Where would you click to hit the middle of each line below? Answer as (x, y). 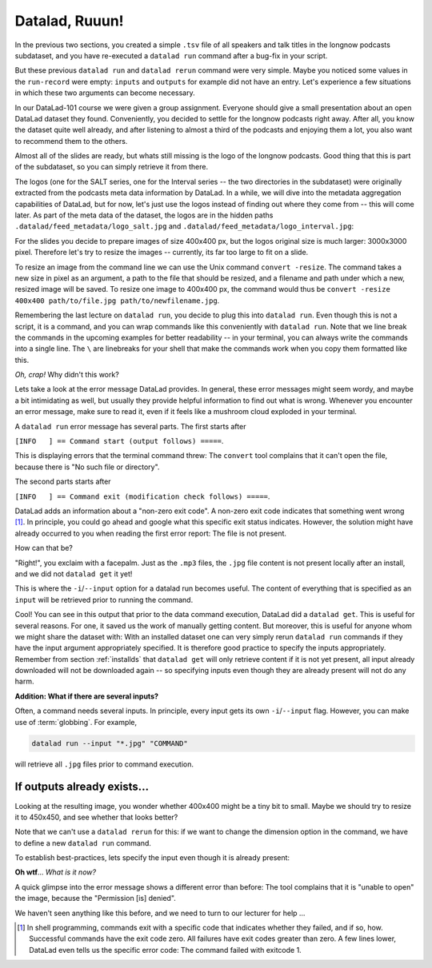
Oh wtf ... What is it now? (55, 872)
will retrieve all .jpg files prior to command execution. (104, 764)
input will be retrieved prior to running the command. (104, 600)
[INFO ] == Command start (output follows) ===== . (119, 441)
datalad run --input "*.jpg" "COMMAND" (110, 743)
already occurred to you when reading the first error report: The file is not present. (151, 533)
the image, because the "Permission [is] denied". (95, 898)
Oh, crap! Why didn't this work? (67, 375)
